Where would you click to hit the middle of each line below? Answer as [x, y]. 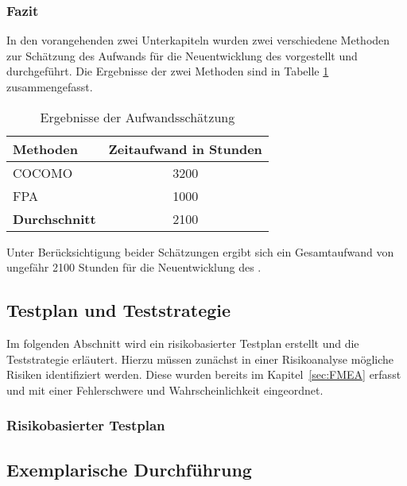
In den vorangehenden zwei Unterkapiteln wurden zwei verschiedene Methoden [198, 40]
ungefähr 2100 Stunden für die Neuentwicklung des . [134, 267]
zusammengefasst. [50, 87]
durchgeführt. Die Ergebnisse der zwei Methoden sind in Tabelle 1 [168, 71]
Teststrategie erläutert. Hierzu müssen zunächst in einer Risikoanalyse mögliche [200, 359]
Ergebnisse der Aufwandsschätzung [138, 117]
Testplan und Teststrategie [119, 310]
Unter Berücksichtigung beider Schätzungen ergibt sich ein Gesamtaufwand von [200, 251]
